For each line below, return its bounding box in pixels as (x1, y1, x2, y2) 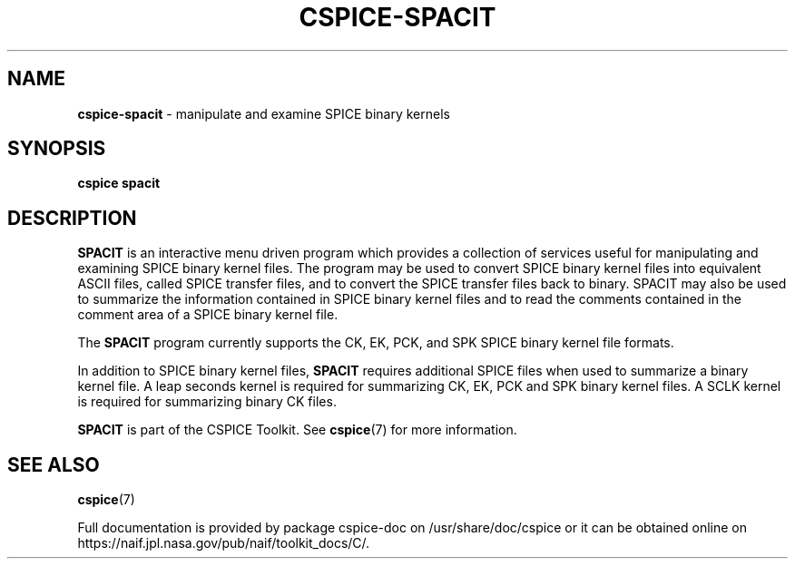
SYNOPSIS (7, 137, 106, 161)
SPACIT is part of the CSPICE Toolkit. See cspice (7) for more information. (77, 422, 517, 438)
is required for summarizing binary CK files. (77, 394, 337, 410)
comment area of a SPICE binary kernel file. (77, 307, 339, 323)
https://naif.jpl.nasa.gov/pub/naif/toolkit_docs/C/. (77, 535, 370, 551)
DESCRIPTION (7, 206, 137, 229)
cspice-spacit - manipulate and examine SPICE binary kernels (77, 105, 450, 122)
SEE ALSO (7, 453, 100, 476)
